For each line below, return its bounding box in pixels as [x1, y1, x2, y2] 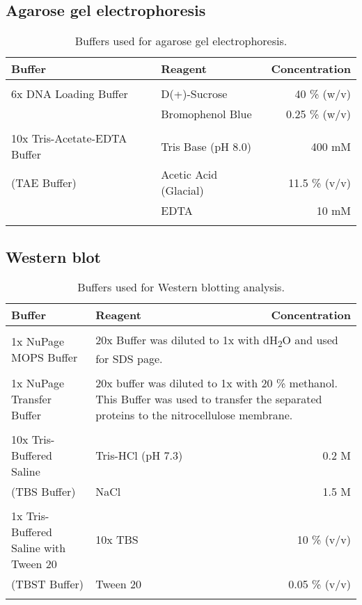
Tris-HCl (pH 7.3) [95, 446, 183, 463]
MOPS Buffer [11, 349, 78, 365]
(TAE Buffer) [11, 174, 77, 191]
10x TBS [95, 531, 139, 548]
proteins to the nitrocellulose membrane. [95, 406, 293, 423]
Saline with [11, 539, 66, 556]
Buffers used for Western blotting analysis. [77, 279, 285, 296]
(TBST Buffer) [11, 575, 84, 592]
